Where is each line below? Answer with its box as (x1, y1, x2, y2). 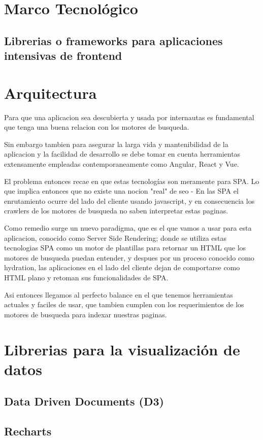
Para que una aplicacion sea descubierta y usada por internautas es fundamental (4, 112, 254, 122)
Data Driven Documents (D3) (4, 393, 164, 409)
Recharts (4, 423, 52, 439)
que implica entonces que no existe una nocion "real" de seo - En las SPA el (4, 186, 239, 196)
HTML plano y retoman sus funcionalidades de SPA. (4, 272, 169, 282)
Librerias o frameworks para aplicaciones (4, 32, 223, 48)
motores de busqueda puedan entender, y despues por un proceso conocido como (4, 252, 254, 263)
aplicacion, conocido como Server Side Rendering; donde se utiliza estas (4, 232, 227, 243)
